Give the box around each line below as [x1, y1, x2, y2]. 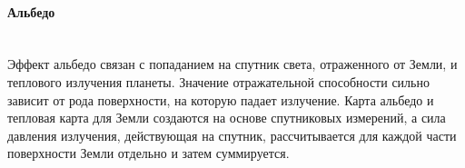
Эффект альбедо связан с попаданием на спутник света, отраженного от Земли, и [7, 54, 458, 74]
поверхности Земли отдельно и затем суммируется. [7, 143, 290, 163]
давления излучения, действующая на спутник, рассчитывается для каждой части [7, 125, 457, 144]
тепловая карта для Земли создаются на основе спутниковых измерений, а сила [7, 108, 446, 127]
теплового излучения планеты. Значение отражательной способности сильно [7, 72, 430, 91]
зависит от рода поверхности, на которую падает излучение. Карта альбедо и [7, 90, 434, 109]
